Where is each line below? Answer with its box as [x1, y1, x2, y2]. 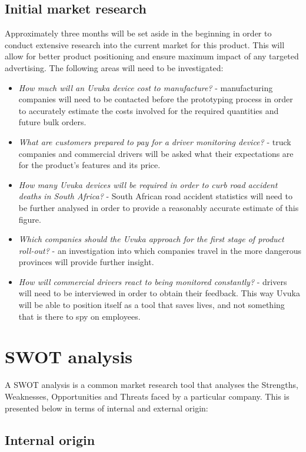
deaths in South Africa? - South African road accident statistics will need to [18, 190, 292, 202]
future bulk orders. [18, 116, 87, 128]
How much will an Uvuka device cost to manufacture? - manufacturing [18, 81, 273, 93]
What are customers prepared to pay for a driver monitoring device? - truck [18, 135, 291, 148]
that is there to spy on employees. [18, 310, 141, 322]
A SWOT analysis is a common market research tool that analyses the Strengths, [5, 379, 298, 391]
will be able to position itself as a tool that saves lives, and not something [18, 299, 285, 311]
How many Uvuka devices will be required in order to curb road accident [18, 178, 278, 190]
